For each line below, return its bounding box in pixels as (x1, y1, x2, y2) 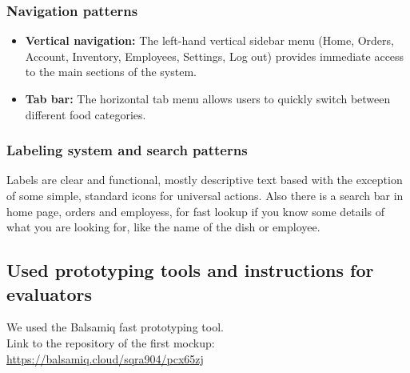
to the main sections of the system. (25, 63, 197, 80)
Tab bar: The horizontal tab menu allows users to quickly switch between (25, 90, 391, 106)
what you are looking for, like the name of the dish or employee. (6, 219, 320, 235)
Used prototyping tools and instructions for (6, 258, 374, 283)
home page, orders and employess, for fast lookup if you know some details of (6, 203, 385, 219)
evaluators (6, 281, 93, 306)
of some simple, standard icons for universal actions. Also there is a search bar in (6, 187, 404, 203)
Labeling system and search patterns (6, 140, 248, 160)
